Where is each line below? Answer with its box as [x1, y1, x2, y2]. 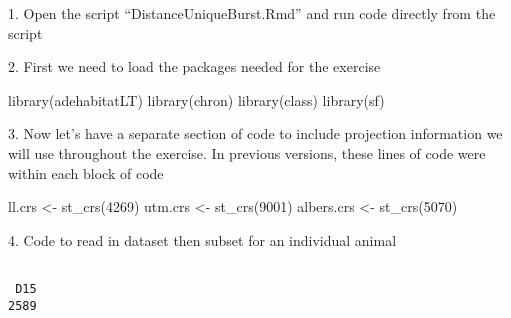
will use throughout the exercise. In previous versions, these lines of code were [8, 142, 486, 163]
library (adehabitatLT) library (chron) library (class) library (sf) [8, 89, 385, 110]
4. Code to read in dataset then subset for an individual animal [8, 229, 397, 250]
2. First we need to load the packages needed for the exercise [8, 56, 381, 77]
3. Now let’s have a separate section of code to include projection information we [8, 123, 503, 144]
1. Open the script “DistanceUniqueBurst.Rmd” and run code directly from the [8, 3, 496, 23]
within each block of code [8, 162, 164, 183]
